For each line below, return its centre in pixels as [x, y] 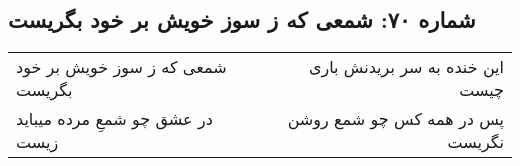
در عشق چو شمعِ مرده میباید [114, 119]
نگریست [475, 142]
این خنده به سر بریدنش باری [406, 67]
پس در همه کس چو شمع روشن [395, 119]
